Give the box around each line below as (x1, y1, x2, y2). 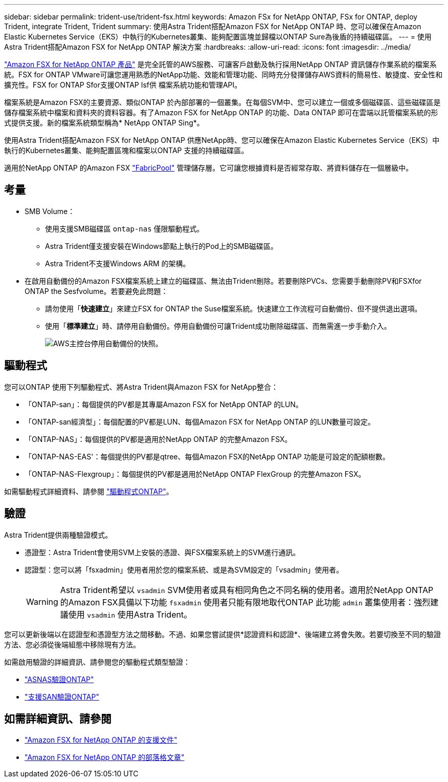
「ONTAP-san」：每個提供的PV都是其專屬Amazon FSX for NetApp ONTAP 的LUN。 (25, 399, 303, 409)
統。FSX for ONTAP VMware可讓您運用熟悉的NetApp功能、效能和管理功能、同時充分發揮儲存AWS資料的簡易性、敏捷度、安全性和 (4, 70, 443, 79)
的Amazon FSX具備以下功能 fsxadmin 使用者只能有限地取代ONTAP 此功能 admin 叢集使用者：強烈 (60, 597, 431, 607)
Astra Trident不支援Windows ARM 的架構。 (45, 259, 190, 268)
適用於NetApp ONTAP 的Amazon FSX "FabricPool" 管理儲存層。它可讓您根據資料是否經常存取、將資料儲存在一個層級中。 (4, 163, 413, 172)
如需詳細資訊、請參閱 (4, 712, 111, 725)
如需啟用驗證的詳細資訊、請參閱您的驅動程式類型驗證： (4, 657, 190, 666)
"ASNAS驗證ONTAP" (25, 674, 94, 684)
